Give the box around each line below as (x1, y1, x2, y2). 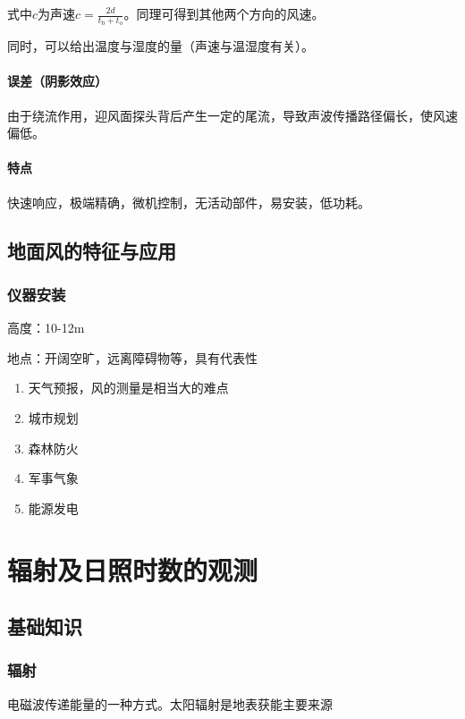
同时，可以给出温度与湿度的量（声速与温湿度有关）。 (7, 37, 314, 55)
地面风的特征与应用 (7, 236, 176, 264)
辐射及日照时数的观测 (7, 551, 258, 588)
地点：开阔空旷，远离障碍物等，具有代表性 (7, 348, 258, 367)
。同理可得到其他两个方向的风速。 (123, 4, 325, 22)
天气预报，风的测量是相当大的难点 (28, 378, 229, 397)
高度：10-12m (7, 318, 85, 337)
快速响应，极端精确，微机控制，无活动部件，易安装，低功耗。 (7, 192, 370, 211)
